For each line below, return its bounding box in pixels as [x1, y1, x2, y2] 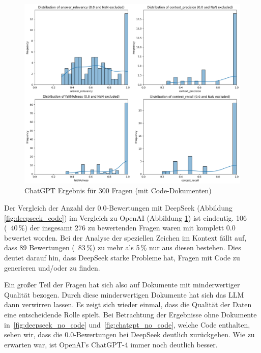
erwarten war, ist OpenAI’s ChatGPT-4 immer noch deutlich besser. [4, 339, 218, 349]
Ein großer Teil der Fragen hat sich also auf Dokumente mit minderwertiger [4, 279, 240, 290]
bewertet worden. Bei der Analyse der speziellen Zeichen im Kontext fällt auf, [4, 232, 247, 243]
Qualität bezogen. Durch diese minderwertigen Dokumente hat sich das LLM [4, 289, 244, 300]
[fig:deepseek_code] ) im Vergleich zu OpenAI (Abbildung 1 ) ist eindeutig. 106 [4, 212, 247, 223]
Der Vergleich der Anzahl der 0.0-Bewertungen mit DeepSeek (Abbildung [4, 202, 233, 213]
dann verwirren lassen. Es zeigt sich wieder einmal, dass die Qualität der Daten [4, 299, 252, 310]
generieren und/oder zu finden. [4, 262, 100, 273]
